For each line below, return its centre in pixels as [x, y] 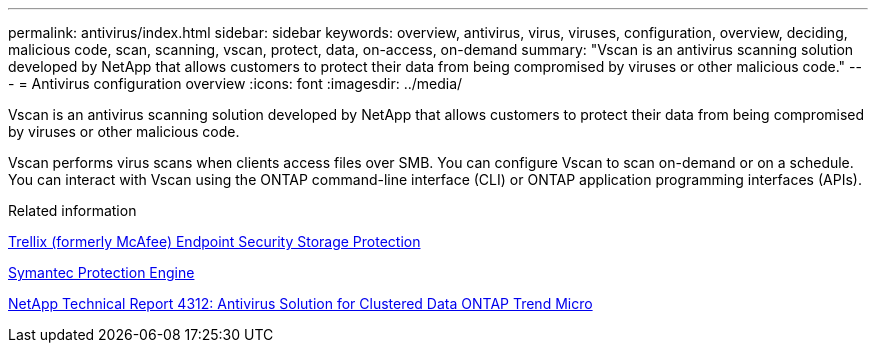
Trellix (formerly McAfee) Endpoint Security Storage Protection [214, 241]
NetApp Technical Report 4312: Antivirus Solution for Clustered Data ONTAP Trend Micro [300, 303]
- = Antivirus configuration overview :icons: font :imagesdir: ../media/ [235, 83]
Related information [72, 210]
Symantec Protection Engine [101, 272]
